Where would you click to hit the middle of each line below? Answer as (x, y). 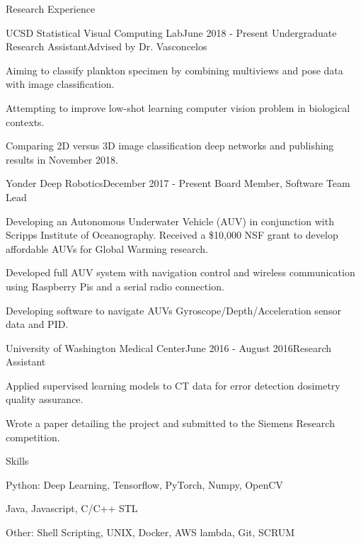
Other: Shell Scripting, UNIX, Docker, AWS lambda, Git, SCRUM (150, 532)
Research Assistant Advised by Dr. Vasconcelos (107, 46)
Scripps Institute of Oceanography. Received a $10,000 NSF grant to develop (172, 235)
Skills (17, 461)
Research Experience (51, 8)
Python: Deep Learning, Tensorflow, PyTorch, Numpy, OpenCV (144, 484)
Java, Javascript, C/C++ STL (72, 508)
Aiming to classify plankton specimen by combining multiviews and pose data (174, 70)
